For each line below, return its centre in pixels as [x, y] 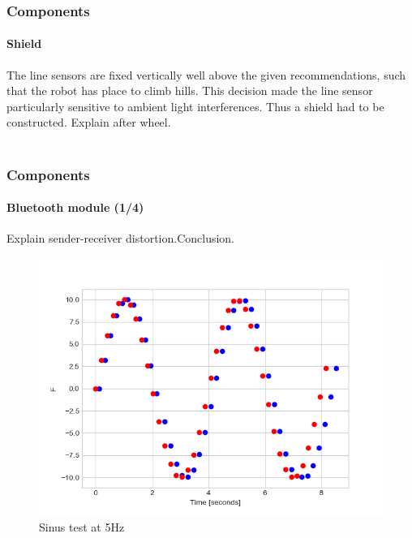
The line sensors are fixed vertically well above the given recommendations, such [206, 74]
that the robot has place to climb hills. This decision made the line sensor [190, 90]
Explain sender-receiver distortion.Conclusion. [121, 238]
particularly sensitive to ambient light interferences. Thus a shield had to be [195, 106]
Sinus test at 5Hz [82, 527]
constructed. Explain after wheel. [89, 122]
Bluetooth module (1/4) [75, 207]
